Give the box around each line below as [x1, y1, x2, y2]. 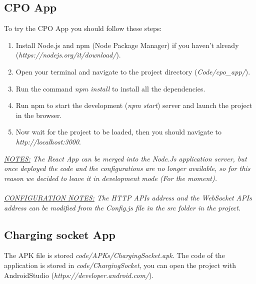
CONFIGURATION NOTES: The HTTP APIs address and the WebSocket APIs [4, 192, 252, 202]
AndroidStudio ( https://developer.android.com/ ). [4, 269, 154, 280]
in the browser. [15, 109, 62, 120]
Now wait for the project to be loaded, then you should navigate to [15, 126, 222, 137]
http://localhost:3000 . [15, 136, 81, 146]
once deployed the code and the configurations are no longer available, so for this [4, 163, 250, 173]
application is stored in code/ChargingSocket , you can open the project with [4, 259, 236, 270]
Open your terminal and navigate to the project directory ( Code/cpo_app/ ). [15, 66, 250, 76]
